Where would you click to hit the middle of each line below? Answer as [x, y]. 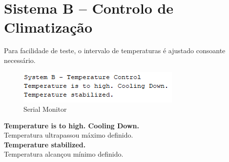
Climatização [48, 27]
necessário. [20, 60]
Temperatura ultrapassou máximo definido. [69, 135]
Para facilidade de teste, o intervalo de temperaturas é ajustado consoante [115, 51]
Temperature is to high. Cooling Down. [72, 125]
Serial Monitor [45, 109]
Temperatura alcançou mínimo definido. [64, 154]
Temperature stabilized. [45, 144]
